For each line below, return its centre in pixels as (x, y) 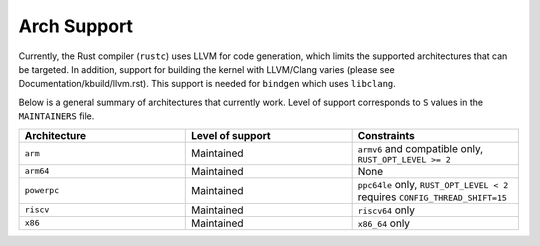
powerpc (42, 190)
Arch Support (76, 26)
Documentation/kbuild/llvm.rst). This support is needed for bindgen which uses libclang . (207, 84)
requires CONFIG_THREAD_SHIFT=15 (432, 197)
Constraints (386, 135)
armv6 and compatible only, (420, 148)
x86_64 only (383, 223)
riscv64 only (386, 210)
